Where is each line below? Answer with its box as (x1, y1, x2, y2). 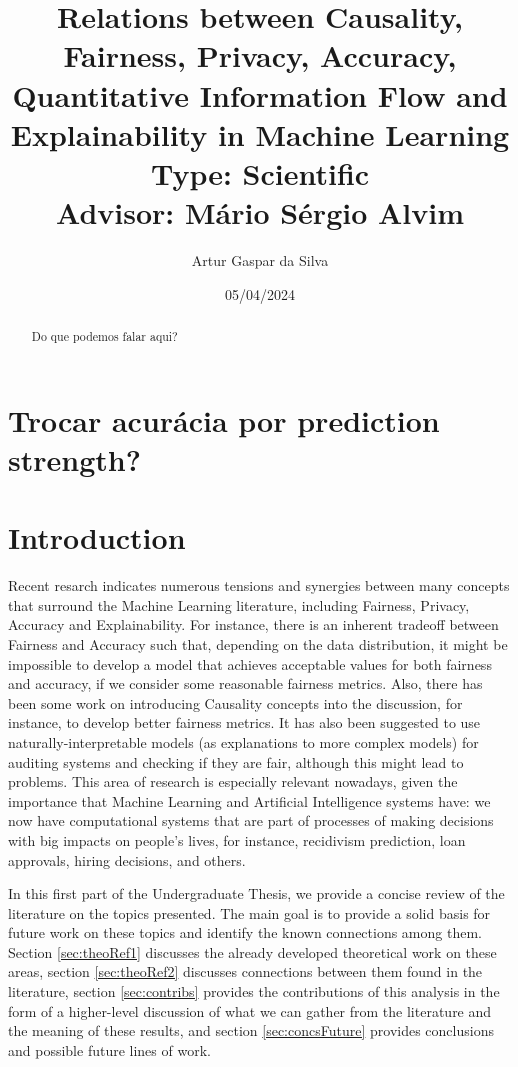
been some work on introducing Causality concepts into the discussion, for (8, 692, 463, 713)
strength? (8, 438, 141, 479)
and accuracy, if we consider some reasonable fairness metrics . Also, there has (8, 673, 483, 694)
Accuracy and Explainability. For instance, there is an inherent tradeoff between (8, 614, 499, 635)
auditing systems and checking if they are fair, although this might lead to (8, 751, 464, 772)
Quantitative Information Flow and (12, 74, 508, 115)
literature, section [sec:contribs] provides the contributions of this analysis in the (8, 981, 500, 1002)
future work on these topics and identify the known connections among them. (8, 922, 482, 943)
